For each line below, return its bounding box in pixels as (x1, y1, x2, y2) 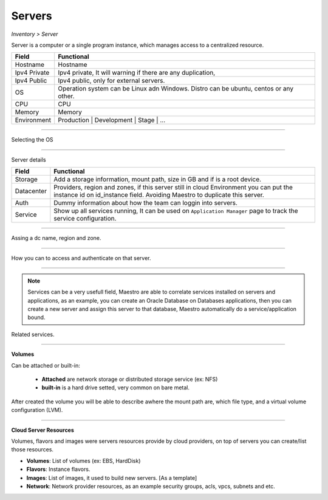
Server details (11, 156, 47, 163)
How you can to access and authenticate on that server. (11, 254, 151, 261)
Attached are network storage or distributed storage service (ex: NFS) (41, 375, 218, 383)
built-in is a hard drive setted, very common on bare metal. (41, 384, 190, 391)
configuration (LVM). (11, 406, 63, 414)
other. (58, 92, 75, 100)
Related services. (11, 330, 55, 338)
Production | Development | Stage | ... (58, 116, 166, 125)
